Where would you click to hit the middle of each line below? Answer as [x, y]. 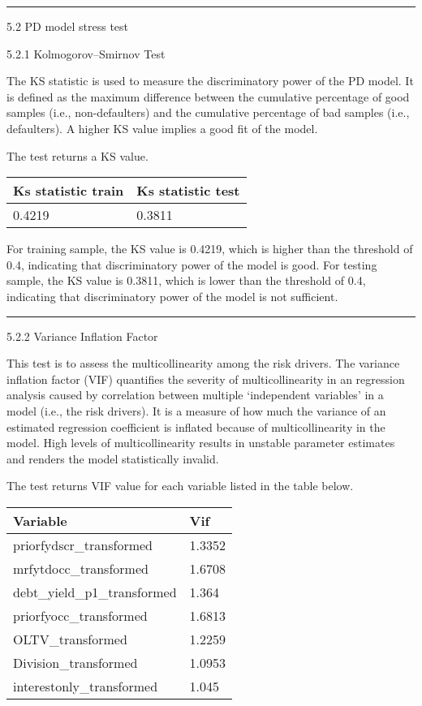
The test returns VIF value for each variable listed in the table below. [180, 486]
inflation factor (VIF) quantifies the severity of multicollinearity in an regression [206, 379]
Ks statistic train [69, 191]
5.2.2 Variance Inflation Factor [82, 336]
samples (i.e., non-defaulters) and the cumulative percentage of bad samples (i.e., [208, 112]
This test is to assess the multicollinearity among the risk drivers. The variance [203, 363]
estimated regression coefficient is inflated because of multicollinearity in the [196, 426]
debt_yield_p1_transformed [95, 592]
